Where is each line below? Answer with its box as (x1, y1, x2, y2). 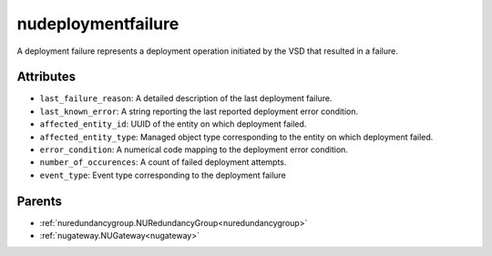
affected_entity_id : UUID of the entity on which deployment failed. (39, 118, 307, 129)
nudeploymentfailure (16, 14, 179, 34)
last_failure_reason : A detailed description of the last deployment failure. (39, 93, 333, 104)
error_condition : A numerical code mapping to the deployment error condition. (39, 144, 348, 155)
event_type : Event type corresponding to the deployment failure (39, 169, 286, 180)
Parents (16, 193, 63, 209)
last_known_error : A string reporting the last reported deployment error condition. (39, 106, 359, 117)
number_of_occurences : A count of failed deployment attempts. (39, 157, 287, 168)
